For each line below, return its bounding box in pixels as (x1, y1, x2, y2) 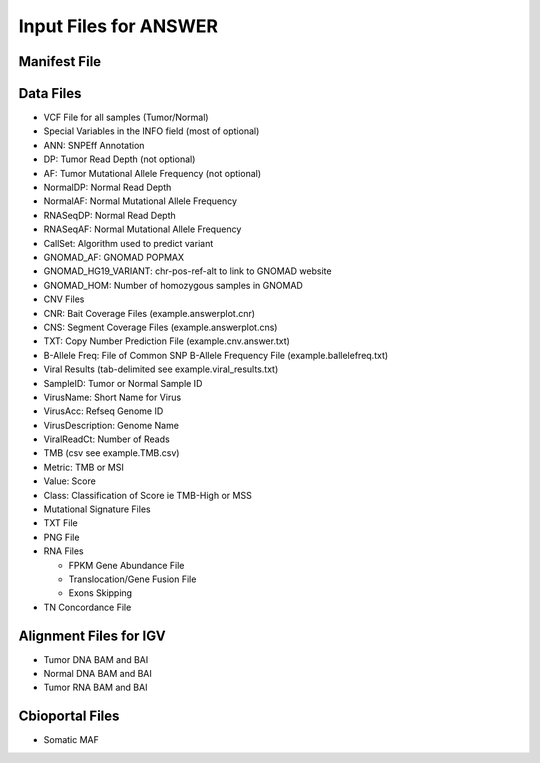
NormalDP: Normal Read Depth (43, 181, 172, 194)
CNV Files (43, 293, 85, 305)
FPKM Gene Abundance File (68, 559, 185, 571)
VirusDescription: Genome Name (43, 419, 180, 431)
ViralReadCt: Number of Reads (43, 433, 170, 445)
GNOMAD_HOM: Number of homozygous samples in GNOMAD (43, 279, 304, 291)
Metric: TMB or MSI (43, 461, 124, 473)
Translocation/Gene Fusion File (68, 573, 197, 585)
